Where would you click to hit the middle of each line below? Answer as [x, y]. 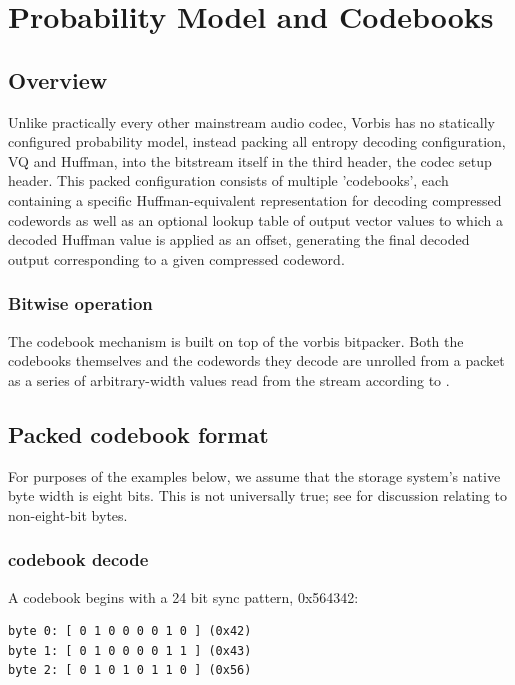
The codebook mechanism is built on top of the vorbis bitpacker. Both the [236, 340]
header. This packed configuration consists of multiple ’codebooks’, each [228, 180]
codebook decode [78, 559]
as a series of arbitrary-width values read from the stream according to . [229, 379]
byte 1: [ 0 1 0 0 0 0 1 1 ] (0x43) [130, 650]
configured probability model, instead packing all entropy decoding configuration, [257, 141]
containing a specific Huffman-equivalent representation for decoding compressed [255, 199]
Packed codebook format [138, 433]
